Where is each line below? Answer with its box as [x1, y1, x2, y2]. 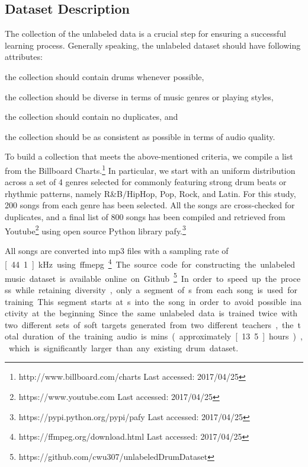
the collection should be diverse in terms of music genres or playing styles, [5, 90, 274, 103]
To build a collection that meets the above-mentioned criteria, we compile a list [5, 150, 293, 163]
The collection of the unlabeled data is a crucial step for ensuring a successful [5, 27, 287, 40]
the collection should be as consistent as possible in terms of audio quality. [5, 130, 275, 142]
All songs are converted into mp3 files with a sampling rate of [5, 244, 229, 256]
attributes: [5, 50, 43, 63]
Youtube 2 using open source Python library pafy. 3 [5, 223, 186, 237]
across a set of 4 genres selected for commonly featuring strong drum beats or [5, 176, 287, 188]
